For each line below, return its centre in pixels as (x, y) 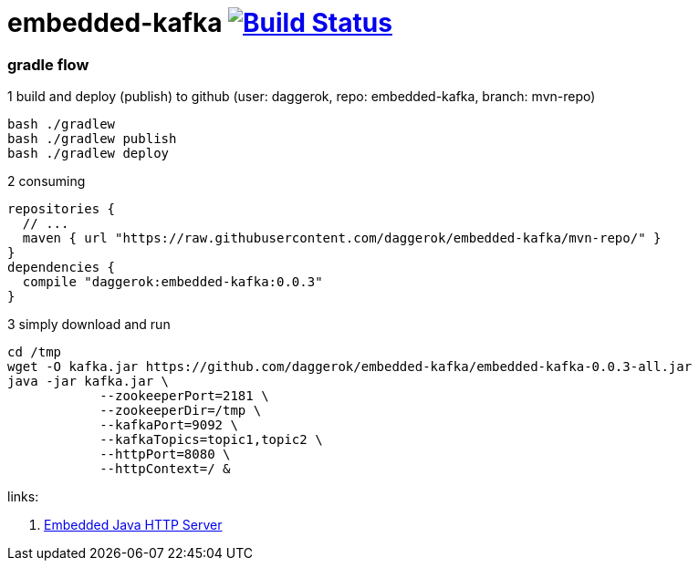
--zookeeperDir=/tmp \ (181, 411)
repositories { (62, 209)
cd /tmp (35, 352)
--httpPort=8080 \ (165, 454)
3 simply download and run (89, 325)
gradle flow (48, 64)
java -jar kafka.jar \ (89, 382)
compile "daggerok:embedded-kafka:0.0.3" (172, 282)
